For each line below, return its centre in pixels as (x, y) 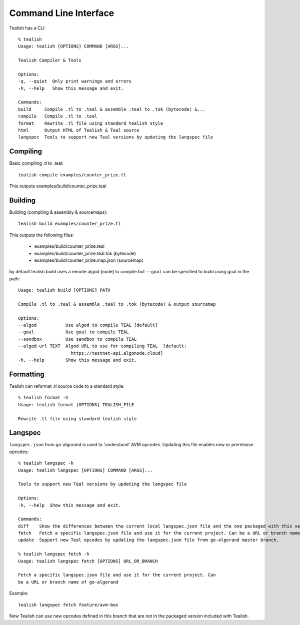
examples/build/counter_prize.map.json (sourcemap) (89, 260)
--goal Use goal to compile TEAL (74, 332)
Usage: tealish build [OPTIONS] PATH (64, 290)
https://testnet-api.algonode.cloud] (117, 353)
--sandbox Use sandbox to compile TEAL (77, 339)
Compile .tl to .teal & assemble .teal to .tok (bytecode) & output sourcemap (117, 304)
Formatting (27, 374)
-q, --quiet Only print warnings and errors (75, 81)
